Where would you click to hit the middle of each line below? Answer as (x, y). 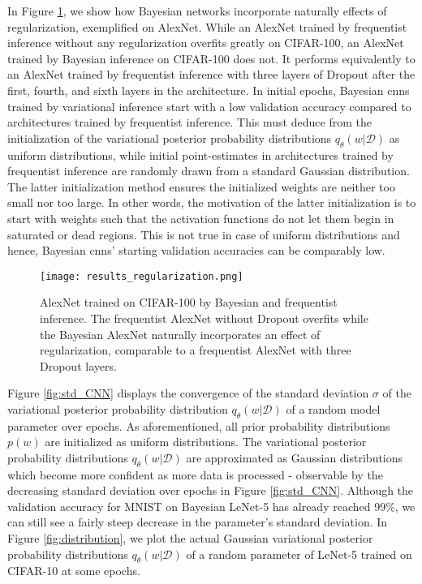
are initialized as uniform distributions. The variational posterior (206, 442)
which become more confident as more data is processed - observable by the (195, 474)
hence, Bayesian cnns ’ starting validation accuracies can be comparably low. (196, 250)
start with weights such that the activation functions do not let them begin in (201, 218)
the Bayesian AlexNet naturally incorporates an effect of (180, 334)
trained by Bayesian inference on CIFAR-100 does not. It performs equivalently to (211, 58)
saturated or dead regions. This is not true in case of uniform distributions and (204, 234)
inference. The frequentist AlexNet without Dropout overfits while (204, 318)
